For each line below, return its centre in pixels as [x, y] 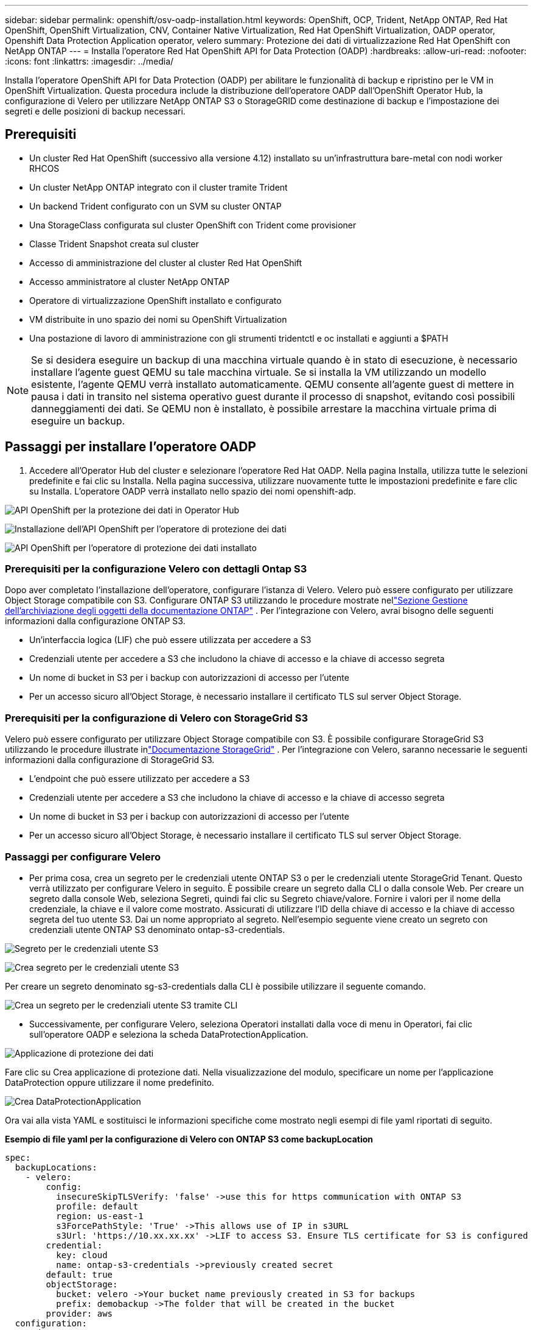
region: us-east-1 [100, 1216]
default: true [79, 1274]
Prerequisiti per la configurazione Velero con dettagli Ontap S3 [156, 569]
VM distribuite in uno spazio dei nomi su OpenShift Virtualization [158, 319]
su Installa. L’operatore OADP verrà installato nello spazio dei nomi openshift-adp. [193, 491]
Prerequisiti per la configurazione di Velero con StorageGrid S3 [157, 718]
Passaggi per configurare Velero [83, 857]
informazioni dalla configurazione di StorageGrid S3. [110, 760]
